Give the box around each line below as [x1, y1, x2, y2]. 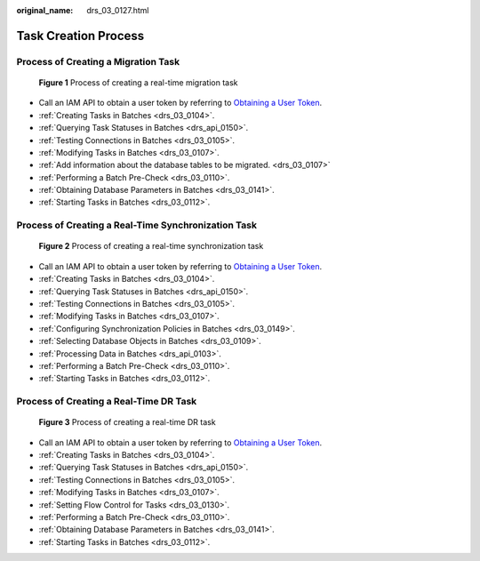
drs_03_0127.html [86, 5, 149, 15]
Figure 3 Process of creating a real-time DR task [38, 417, 217, 428]
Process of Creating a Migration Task [16, 55, 180, 68]
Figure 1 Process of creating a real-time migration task [38, 76, 238, 88]
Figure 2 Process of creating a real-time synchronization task [38, 241, 264, 252]
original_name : [16, 5, 74, 15]
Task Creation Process [16, 28, 145, 44]
